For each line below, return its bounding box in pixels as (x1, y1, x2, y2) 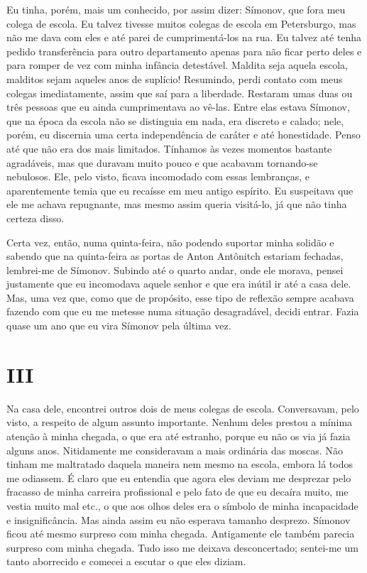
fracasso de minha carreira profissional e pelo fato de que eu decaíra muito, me (6, 484, 349, 499)
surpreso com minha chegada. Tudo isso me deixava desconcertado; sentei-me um (6, 540, 358, 555)
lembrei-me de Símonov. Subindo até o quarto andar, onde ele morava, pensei (6, 262, 344, 277)
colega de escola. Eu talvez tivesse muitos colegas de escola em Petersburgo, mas (6, 16, 356, 31)
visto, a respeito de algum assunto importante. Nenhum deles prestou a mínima (6, 415, 353, 430)
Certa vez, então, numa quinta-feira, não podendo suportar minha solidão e (6, 234, 334, 249)
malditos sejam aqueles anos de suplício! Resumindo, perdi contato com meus (6, 71, 343, 86)
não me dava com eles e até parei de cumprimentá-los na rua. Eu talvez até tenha (6, 30, 362, 45)
